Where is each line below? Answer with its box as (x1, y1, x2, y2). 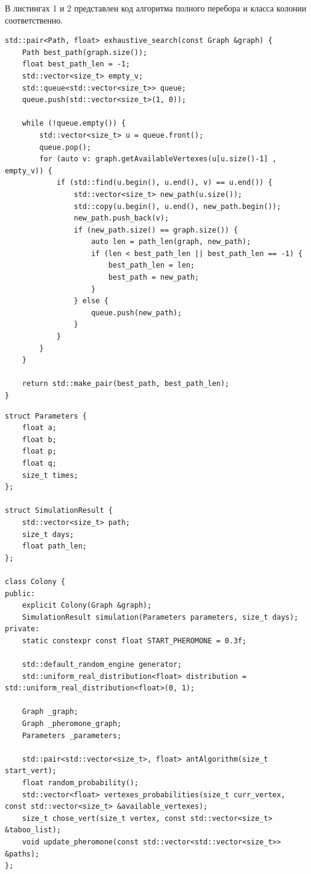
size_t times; (22, 471, 78, 480)
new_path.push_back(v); (74, 214, 169, 223)
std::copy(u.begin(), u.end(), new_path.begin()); (74, 202, 281, 211)
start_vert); (5, 766, 57, 776)
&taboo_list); (5, 826, 61, 835)
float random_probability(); (22, 779, 139, 787)
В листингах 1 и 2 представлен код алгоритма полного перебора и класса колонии (5, 2, 307, 14)
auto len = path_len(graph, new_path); (91, 237, 251, 246)
